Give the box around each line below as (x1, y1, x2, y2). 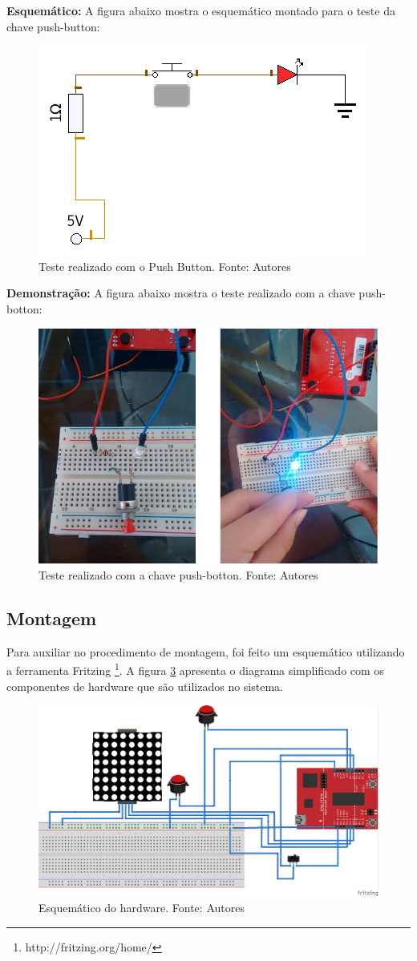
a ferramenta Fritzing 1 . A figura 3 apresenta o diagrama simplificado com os (6, 660, 384, 679)
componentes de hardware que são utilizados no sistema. (6, 677, 283, 694)
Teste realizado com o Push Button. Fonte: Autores (38, 257, 291, 274)
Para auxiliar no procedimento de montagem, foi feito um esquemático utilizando (6, 643, 405, 660)
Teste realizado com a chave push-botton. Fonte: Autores (38, 567, 318, 583)
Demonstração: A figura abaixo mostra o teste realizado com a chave (6, 285, 355, 301)
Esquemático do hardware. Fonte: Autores (38, 898, 245, 915)
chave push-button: (6, 18, 100, 34)
